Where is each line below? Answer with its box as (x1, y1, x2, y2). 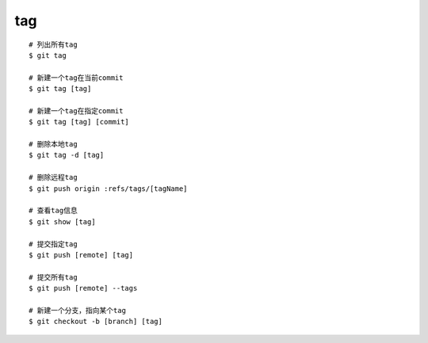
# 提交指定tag (29, 239, 78, 249)
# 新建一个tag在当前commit (29, 73, 124, 82)
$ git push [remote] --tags (29, 284, 138, 293)
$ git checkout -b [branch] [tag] (29, 317, 162, 326)
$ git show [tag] (29, 217, 96, 226)
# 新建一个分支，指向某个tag (29, 306, 127, 314)
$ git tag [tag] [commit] (29, 117, 130, 127)
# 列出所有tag (29, 40, 78, 49)
